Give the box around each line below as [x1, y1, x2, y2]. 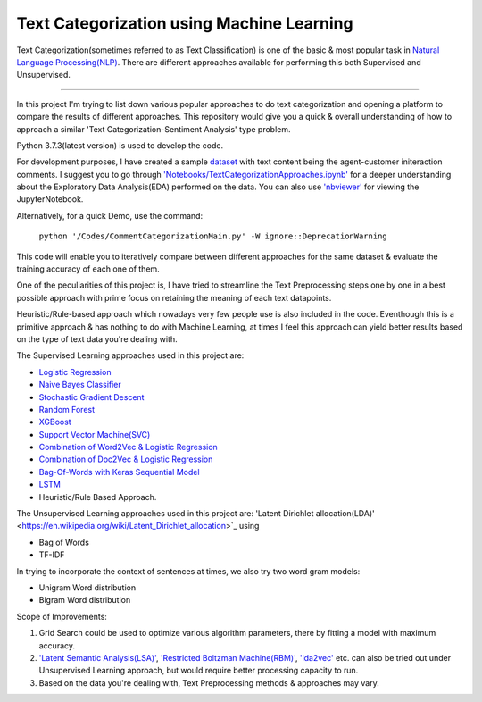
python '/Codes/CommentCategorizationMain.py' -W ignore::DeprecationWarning [38, 231, 387, 241]
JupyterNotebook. [16, 194, 84, 205]
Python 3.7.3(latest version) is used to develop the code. [16, 139, 223, 151]
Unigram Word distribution [38, 582, 137, 593]
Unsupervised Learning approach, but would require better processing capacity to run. [38, 665, 359, 676]
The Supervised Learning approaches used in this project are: [16, 350, 245, 361]
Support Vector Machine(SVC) [38, 429, 151, 439]
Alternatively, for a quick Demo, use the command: [16, 210, 204, 221]
